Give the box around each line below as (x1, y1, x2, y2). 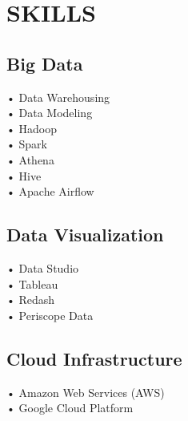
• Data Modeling (6, 104, 93, 121)
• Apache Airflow (6, 183, 94, 200)
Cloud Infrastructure (6, 346, 182, 370)
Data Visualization (6, 222, 164, 247)
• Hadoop (6, 119, 58, 136)
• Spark (6, 136, 48, 152)
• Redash (6, 291, 55, 308)
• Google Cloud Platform (6, 399, 134, 416)
